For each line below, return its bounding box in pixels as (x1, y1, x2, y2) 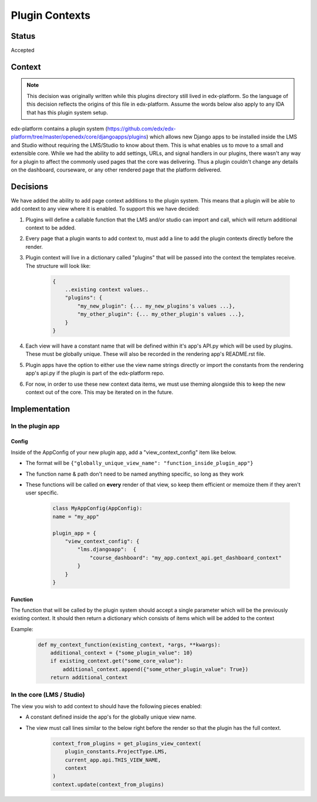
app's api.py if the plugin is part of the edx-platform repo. (25, 370, 164, 377)
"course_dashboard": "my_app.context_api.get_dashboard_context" (89, 554, 282, 561)
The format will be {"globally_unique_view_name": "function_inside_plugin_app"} (25, 460, 254, 467)
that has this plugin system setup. (26, 109, 109, 116)
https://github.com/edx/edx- (107, 125, 176, 132)
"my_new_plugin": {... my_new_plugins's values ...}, (77, 302, 235, 309)
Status (11, 31, 36, 41)
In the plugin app (11, 422, 60, 430)
